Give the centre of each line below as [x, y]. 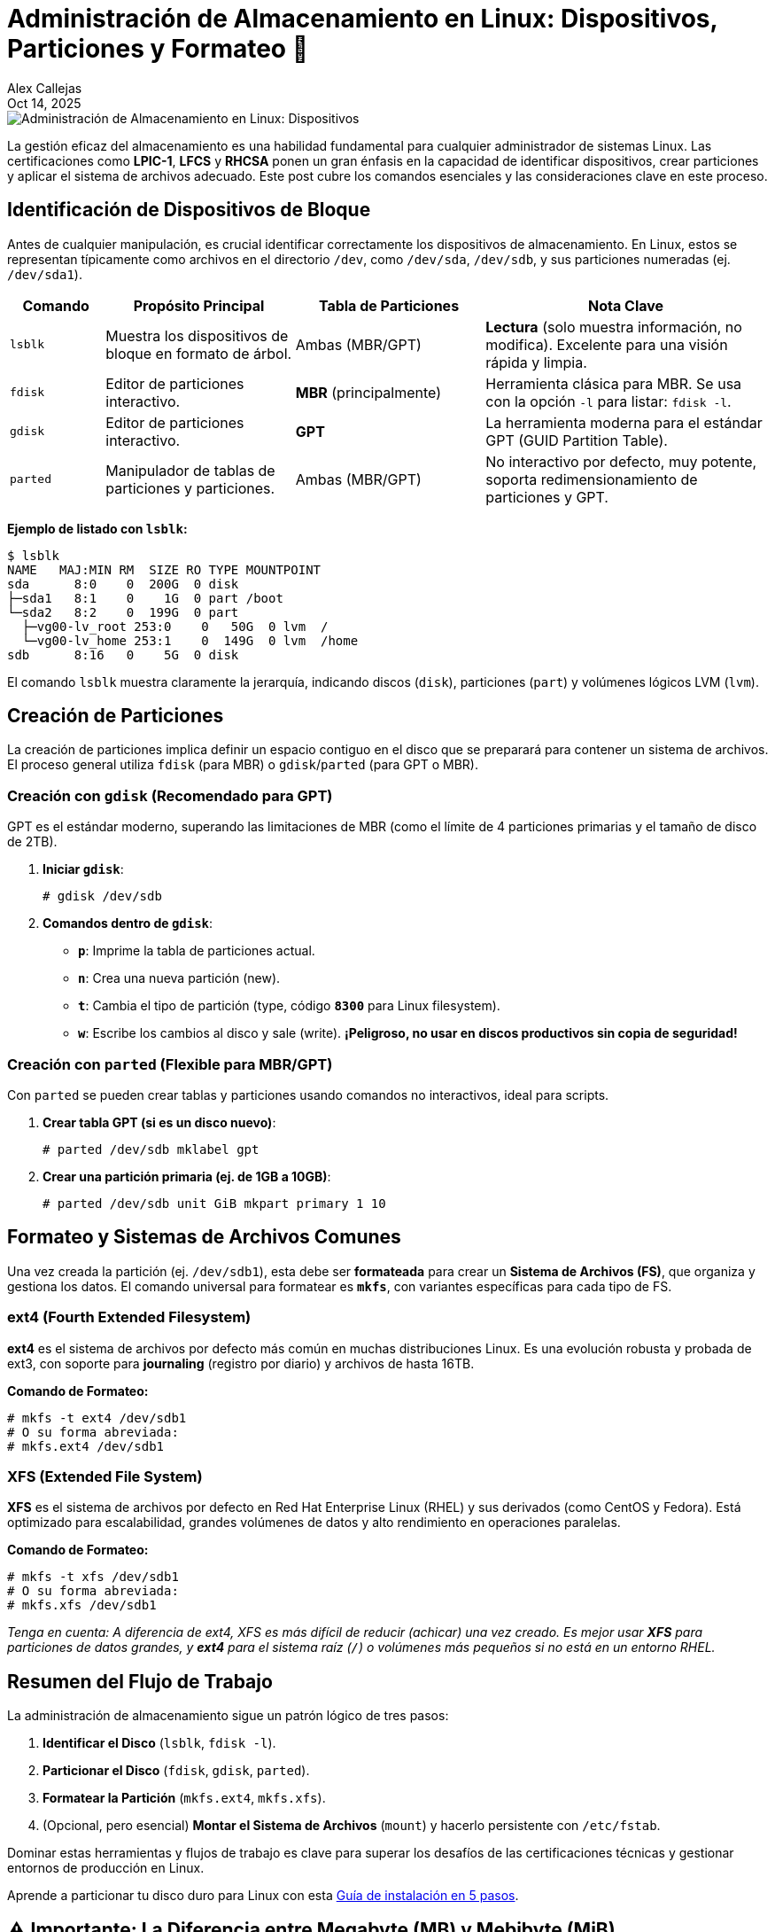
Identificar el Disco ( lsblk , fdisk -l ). [159, 1743]
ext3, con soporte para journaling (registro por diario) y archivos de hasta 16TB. [241, 1363]
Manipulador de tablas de [190, 470]
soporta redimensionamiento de [592, 479]
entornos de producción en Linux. [106, 1868]
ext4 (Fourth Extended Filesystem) [129, 1317]
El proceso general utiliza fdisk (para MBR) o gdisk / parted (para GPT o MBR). [243, 765]
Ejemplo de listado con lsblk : [97, 528]
